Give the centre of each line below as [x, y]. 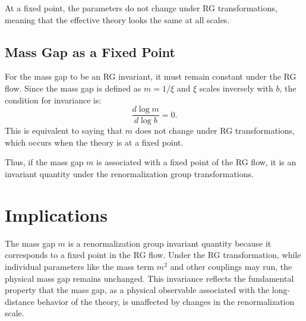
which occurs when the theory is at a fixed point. [94, 142]
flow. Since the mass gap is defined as [73, 88]
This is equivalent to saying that [64, 130]
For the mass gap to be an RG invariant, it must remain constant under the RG [151, 76]
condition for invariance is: [53, 100]
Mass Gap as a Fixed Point [90, 51]
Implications [56, 214]
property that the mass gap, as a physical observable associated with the [137, 290]
